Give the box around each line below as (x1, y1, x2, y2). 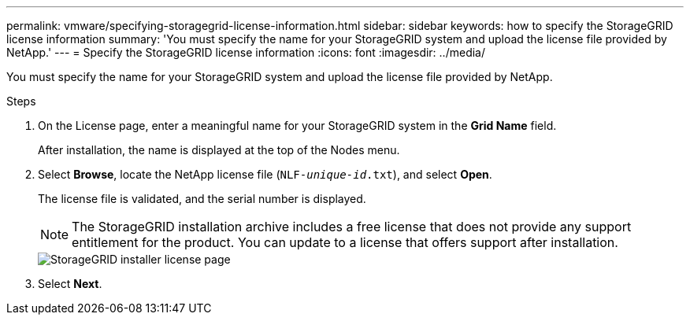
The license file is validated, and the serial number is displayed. (38, 192, 366, 205)
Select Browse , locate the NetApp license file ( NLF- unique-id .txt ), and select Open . (38, 168, 492, 181)
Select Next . (38, 277, 102, 290)
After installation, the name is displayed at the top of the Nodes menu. (38, 143, 400, 157)
